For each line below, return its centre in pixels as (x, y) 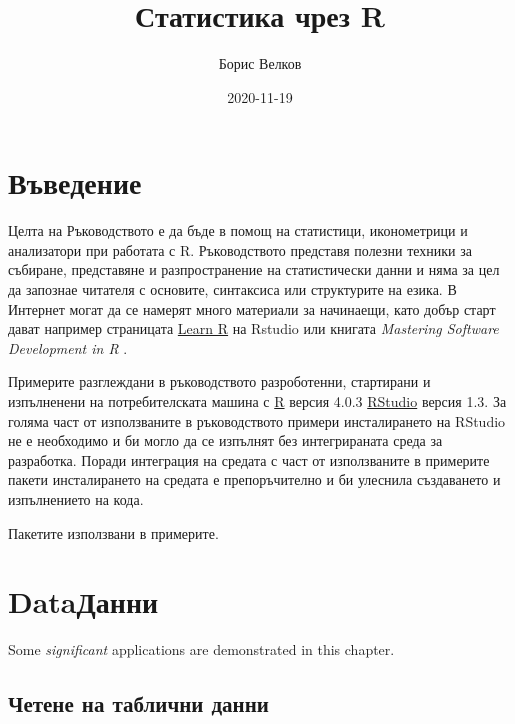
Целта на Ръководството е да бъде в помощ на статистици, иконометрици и (238, 230)
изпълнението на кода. (76, 498)
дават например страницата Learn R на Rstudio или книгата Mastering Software (253, 328)
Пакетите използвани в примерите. (113, 532)
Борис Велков (260, 63)
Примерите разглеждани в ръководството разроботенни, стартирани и (219, 381)
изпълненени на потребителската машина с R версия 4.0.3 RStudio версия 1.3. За (257, 401)
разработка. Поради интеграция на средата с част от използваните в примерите (249, 459)
